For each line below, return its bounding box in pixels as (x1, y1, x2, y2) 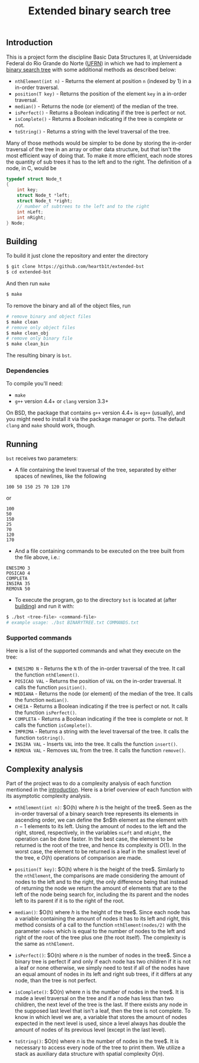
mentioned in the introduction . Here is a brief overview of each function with (6, 786, 192, 793)
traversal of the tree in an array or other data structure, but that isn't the (6, 145, 181, 152)
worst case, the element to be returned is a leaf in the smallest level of (14, 848, 187, 855)
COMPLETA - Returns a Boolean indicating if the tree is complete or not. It (14, 716, 188, 723)
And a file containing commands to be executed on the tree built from (14, 547, 185, 555)
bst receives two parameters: (6, 455, 78, 462)
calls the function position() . (14, 684, 87, 691)
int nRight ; (17, 215, 46, 221)
